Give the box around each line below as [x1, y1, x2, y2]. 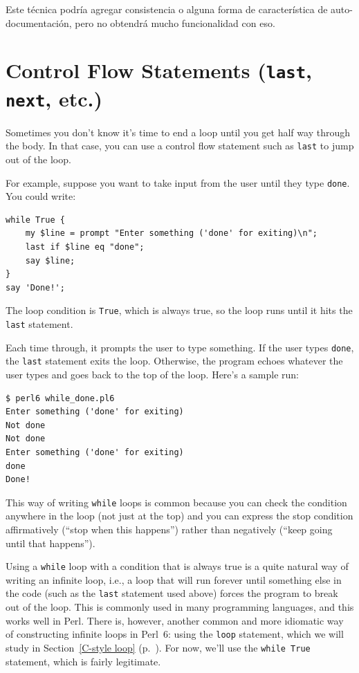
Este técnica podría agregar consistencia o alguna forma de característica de [6, 2, 328, 16]
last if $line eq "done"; [25, 242, 145, 252]
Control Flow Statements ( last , [6, 56, 312, 84]
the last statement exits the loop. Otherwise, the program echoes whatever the [6, 353, 343, 368]
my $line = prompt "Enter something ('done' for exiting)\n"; [25, 228, 318, 239]
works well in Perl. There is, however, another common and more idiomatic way [6, 613, 344, 627]
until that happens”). [6, 535, 95, 550]
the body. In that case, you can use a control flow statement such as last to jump [6, 138, 354, 153]
